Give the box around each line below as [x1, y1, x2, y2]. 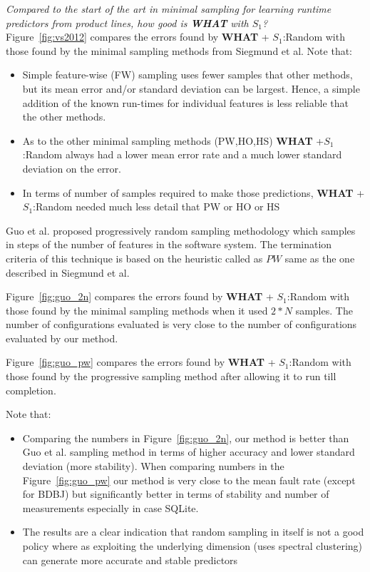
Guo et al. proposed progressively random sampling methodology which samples [6, 223, 356, 238]
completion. [6, 382, 56, 397]
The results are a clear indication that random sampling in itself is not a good [22, 524, 364, 539]
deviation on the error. [22, 160, 121, 175]
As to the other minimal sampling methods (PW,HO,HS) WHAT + [22, 133, 324, 148]
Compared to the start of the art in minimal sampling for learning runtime [6, 1, 332, 16]
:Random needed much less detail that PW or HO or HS [33, 199, 280, 214]
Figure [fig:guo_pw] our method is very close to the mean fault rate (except [22, 472, 356, 487]
